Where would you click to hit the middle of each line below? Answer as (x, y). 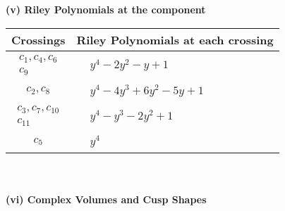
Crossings (38, 39)
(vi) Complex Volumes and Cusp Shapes (106, 199)
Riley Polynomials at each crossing (175, 39)
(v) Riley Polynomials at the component (106, 9)
